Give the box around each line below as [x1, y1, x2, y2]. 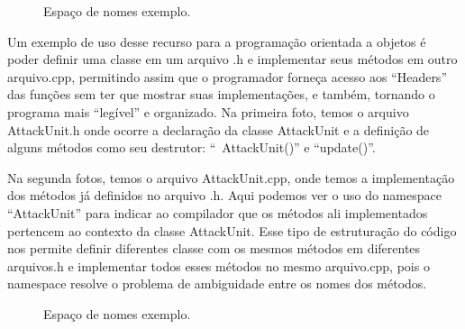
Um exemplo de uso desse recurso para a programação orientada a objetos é [7, 32, 426, 50]
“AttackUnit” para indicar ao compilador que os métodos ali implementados [7, 203, 428, 222]
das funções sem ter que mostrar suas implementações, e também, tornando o [7, 85, 435, 104]
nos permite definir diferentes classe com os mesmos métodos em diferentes [7, 239, 421, 258]
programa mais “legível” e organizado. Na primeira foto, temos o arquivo [7, 102, 409, 121]
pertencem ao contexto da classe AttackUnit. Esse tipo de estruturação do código [7, 221, 457, 240]
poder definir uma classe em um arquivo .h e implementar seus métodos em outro [7, 50, 458, 69]
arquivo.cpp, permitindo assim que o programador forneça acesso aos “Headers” [7, 67, 447, 86]
